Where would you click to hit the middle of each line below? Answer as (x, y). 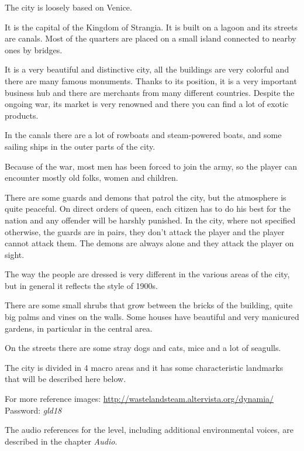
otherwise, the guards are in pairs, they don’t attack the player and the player (145, 231)
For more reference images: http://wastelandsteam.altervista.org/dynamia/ (139, 399)
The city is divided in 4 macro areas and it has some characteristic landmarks (144, 367)
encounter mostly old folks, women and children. (91, 178)
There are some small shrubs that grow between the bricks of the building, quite (149, 305)
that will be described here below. (65, 379)
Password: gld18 (33, 410)
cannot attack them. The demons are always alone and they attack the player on (149, 243)
